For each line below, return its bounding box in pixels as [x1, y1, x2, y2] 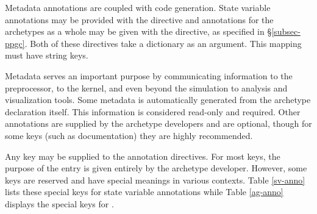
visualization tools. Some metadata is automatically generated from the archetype [5, 93, 311, 106]
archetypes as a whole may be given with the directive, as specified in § [5, 25, 272, 38]
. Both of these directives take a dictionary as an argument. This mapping [24, 37, 302, 49]
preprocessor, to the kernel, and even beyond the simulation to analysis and [5, 81, 288, 94]
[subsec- [271, 25, 301, 38]
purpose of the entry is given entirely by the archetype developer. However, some [5, 162, 307, 174]
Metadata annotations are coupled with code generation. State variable [5, 1, 271, 13]
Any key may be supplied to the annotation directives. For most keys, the [5, 149, 280, 162]
